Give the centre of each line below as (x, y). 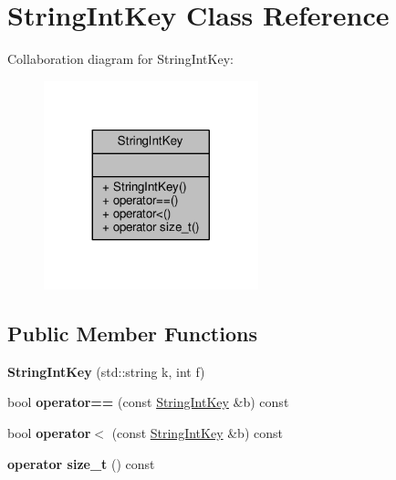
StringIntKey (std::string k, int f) (106, 371)
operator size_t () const (81, 463)
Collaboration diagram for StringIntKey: (120, 59)
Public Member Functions (132, 333)
